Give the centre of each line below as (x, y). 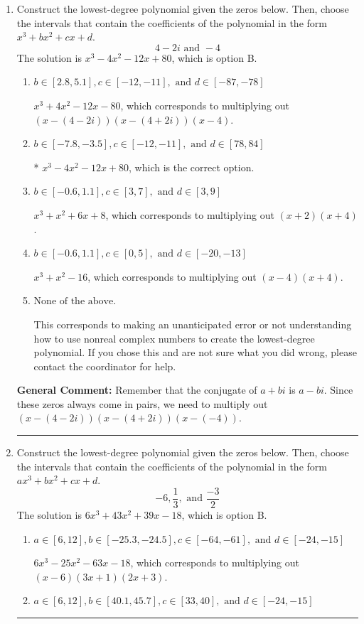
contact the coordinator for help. (105, 366)
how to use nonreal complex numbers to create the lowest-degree (174, 338)
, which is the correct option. (192, 167)
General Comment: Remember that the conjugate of (137, 390)
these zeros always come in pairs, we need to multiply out (142, 403)
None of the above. (75, 302)
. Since (338, 390)
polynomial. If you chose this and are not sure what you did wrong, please (195, 352)
